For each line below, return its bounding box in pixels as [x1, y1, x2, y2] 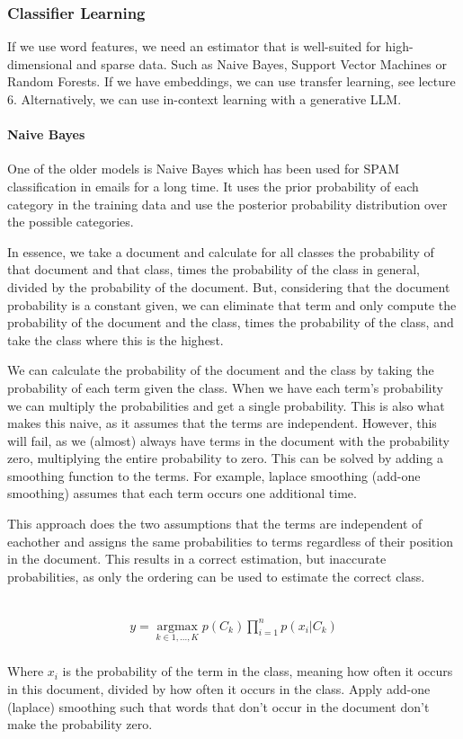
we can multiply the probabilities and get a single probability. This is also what [7, 396, 445, 414]
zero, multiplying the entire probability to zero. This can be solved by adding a [7, 449, 443, 467]
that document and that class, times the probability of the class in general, [7, 260, 420, 279]
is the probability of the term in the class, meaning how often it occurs [62, 662, 453, 681]
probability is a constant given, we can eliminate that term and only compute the [7, 295, 457, 314]
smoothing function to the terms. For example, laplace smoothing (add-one [7, 466, 421, 485]
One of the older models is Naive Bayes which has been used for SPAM [7, 159, 399, 178]
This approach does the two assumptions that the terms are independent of [7, 514, 423, 533]
